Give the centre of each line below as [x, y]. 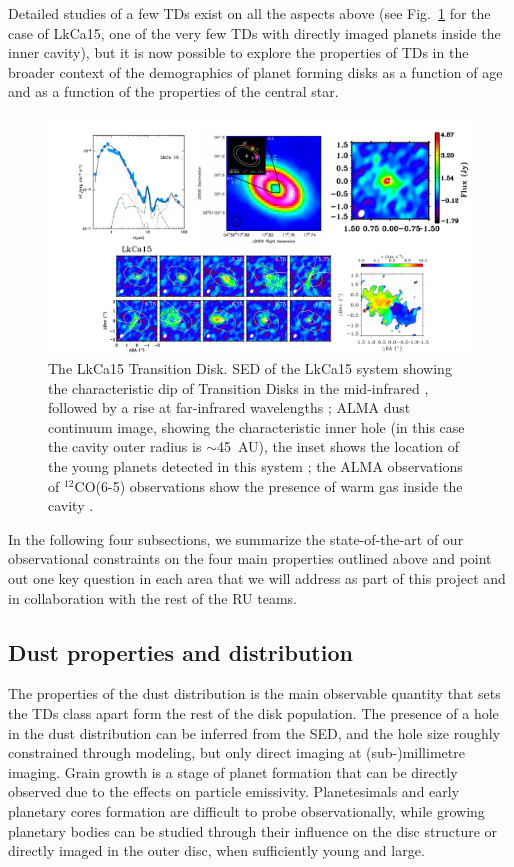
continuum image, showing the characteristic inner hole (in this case [256, 426]
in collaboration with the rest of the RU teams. [152, 597]
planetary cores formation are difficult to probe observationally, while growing [246, 810]
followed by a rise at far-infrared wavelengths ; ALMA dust [229, 407]
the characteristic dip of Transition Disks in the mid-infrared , [238, 387]
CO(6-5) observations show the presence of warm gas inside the [268, 485]
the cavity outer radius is [125, 446]
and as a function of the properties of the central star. [173, 91]
